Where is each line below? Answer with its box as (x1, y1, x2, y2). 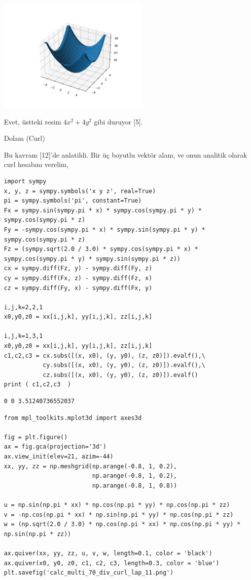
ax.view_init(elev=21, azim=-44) (4, 453, 113, 460)
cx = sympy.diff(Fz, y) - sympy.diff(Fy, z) (4, 265, 152, 272)
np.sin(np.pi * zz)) (4, 530, 72, 538)
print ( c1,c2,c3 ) (4, 381, 72, 388)
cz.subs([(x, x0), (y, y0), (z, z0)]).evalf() (42, 371, 198, 378)
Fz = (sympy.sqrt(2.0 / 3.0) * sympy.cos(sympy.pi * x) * (4, 246, 198, 253)
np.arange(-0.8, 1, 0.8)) (92, 482, 177, 489)
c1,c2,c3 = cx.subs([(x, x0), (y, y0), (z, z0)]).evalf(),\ (4, 352, 206, 359)
